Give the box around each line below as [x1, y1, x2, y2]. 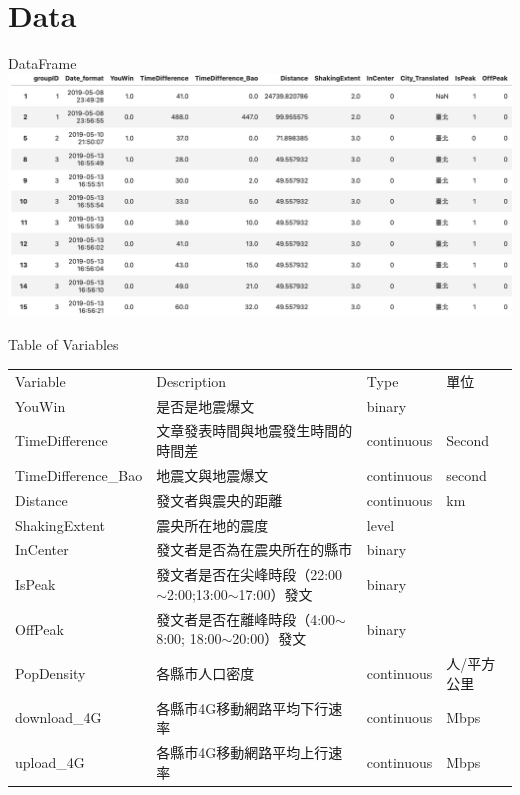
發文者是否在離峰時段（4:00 [156, 608, 336, 629]
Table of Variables [8, 334, 119, 355]
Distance [15, 489, 68, 510]
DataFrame [8, 53, 77, 74]
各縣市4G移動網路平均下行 [156, 697, 329, 718]
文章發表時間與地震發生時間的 [156, 420, 353, 441]
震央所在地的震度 [156, 514, 269, 535]
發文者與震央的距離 [156, 489, 283, 510]
